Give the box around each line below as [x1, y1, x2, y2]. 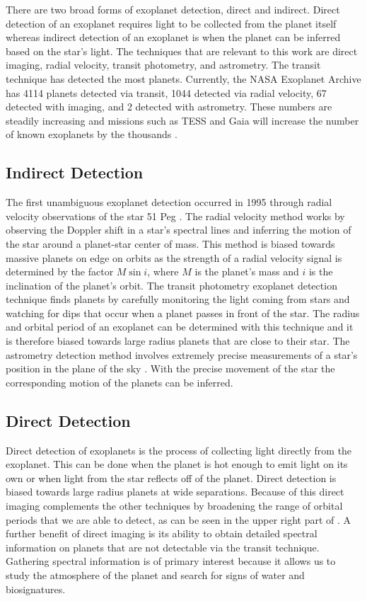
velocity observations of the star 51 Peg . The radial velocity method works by [6, 208, 345, 223]
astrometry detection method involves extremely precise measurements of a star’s [6, 347, 358, 362]
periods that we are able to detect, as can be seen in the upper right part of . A [6, 512, 351, 527]
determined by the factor [6, 264, 114, 279]
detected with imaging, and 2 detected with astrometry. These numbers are [6, 99, 332, 114]
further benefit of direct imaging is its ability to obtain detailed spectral [6, 526, 318, 541]
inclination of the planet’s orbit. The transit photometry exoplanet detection [6, 277, 337, 292]
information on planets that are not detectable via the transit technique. [6, 539, 320, 554]
